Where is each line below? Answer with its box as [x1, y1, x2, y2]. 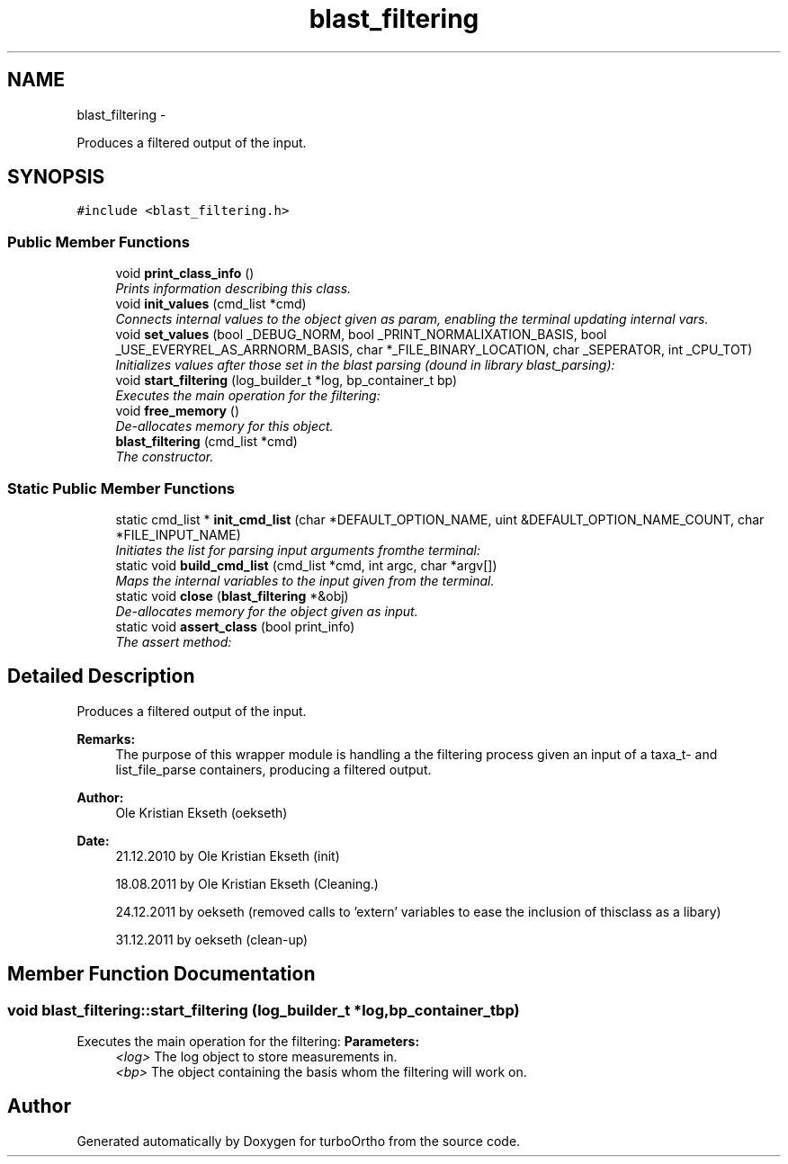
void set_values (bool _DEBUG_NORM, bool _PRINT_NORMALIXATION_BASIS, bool [115, 327, 607, 343]
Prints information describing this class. [115, 281, 352, 297]
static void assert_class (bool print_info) [115, 618, 355, 634]
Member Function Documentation [7, 963, 316, 986]
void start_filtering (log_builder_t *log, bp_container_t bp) [115, 372, 458, 389]
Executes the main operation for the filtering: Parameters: [76, 1034, 420, 1049]
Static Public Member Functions [7, 479, 236, 497]
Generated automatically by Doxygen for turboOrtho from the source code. [76, 1133, 521, 1149]
